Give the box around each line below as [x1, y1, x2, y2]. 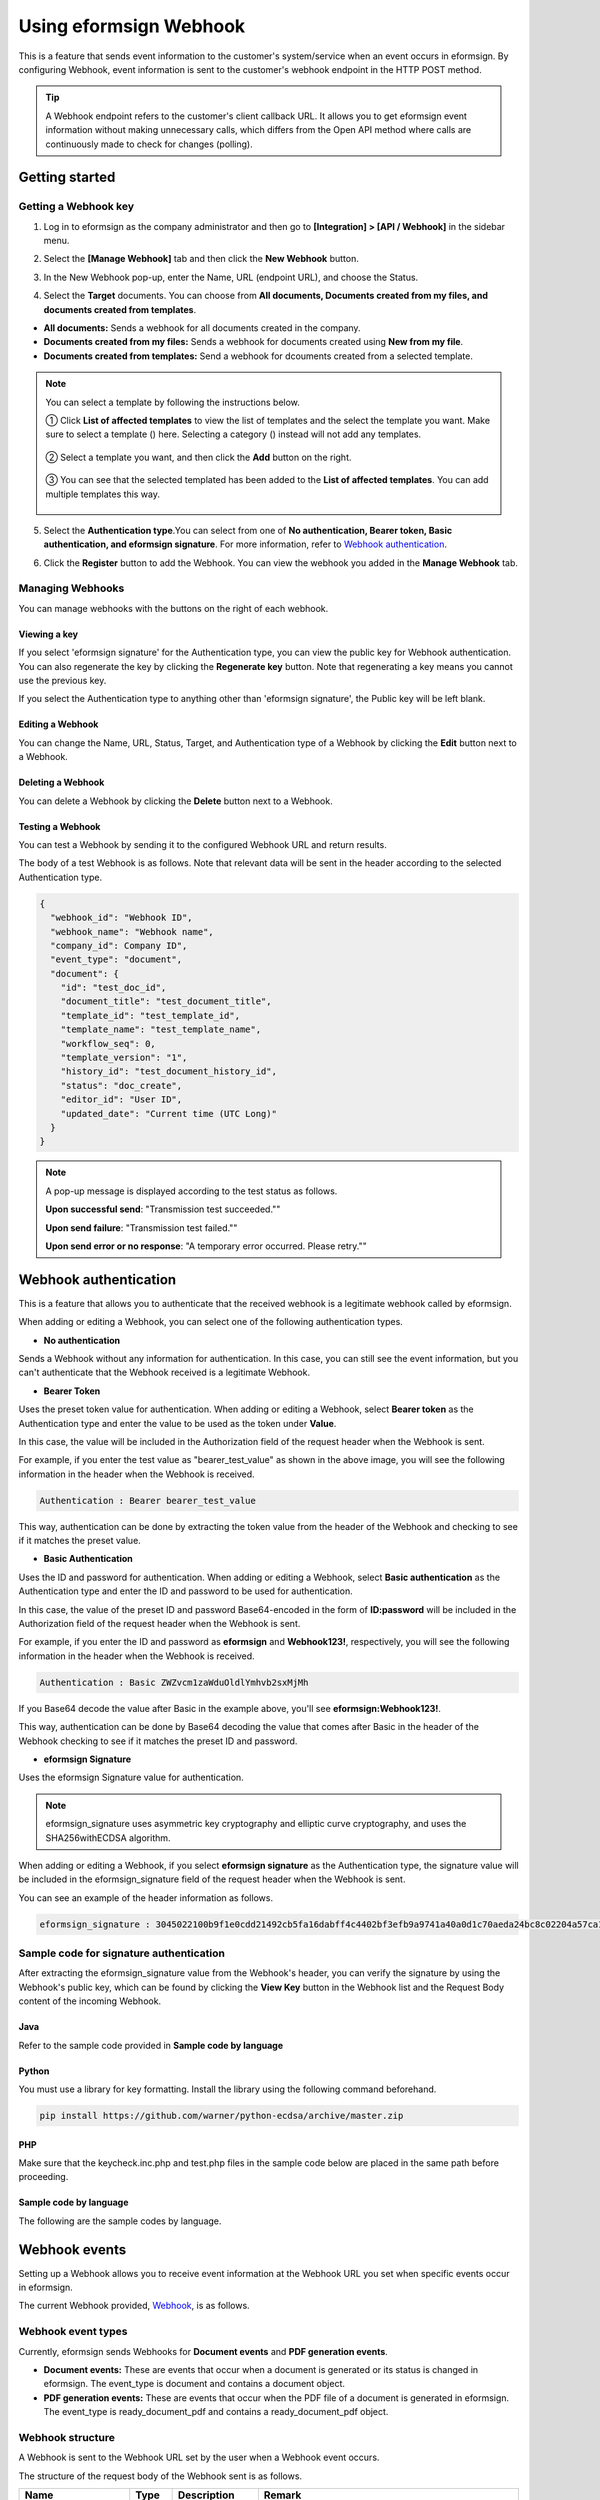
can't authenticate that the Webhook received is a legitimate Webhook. [18, 1366, 310, 1379]
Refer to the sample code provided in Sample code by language [18, 2039, 284, 2051]
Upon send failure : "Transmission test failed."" [45, 1221, 238, 1234]
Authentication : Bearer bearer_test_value [39, 1495, 257, 1506]
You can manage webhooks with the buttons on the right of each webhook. [18, 602, 329, 614]
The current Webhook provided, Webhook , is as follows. [18, 2300, 250, 2312]
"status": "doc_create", [60, 1080, 183, 1091]
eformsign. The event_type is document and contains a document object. [43, 2378, 345, 2390]
